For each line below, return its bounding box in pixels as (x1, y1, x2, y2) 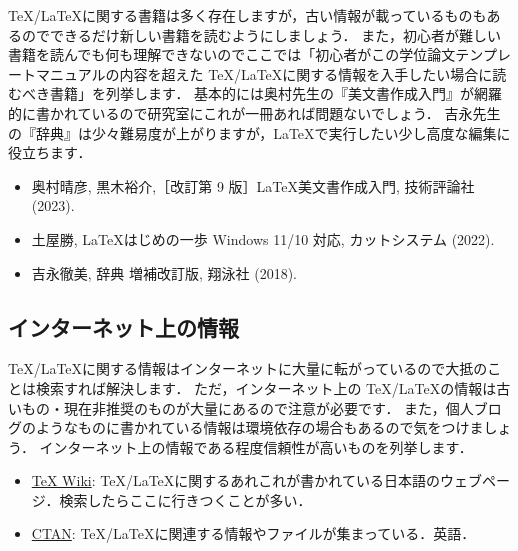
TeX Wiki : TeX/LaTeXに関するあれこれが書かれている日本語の (31, 470, 440, 491)
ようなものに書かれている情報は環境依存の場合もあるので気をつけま (35, 417, 484, 438)
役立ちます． (8, 142, 92, 163)
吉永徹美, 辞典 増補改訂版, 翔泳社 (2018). (31, 262, 298, 283)
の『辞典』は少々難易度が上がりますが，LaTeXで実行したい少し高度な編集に (8, 122, 511, 143)
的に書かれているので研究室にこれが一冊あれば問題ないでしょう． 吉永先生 (8, 102, 501, 123)
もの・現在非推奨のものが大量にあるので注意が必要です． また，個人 (21, 397, 474, 418)
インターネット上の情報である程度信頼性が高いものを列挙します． (39, 436, 473, 457)
